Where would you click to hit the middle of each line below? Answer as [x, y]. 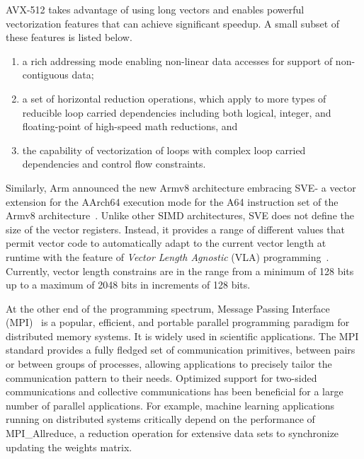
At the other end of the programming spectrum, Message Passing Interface [168, 308]
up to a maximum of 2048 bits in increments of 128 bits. [128, 285]
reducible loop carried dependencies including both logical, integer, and [177, 112]
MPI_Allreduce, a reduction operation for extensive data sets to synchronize [172, 433]
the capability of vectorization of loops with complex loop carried [164, 150]
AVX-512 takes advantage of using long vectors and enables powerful [155, 9]
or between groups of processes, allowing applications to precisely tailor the [169, 364]
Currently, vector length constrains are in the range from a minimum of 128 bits [180, 271]
